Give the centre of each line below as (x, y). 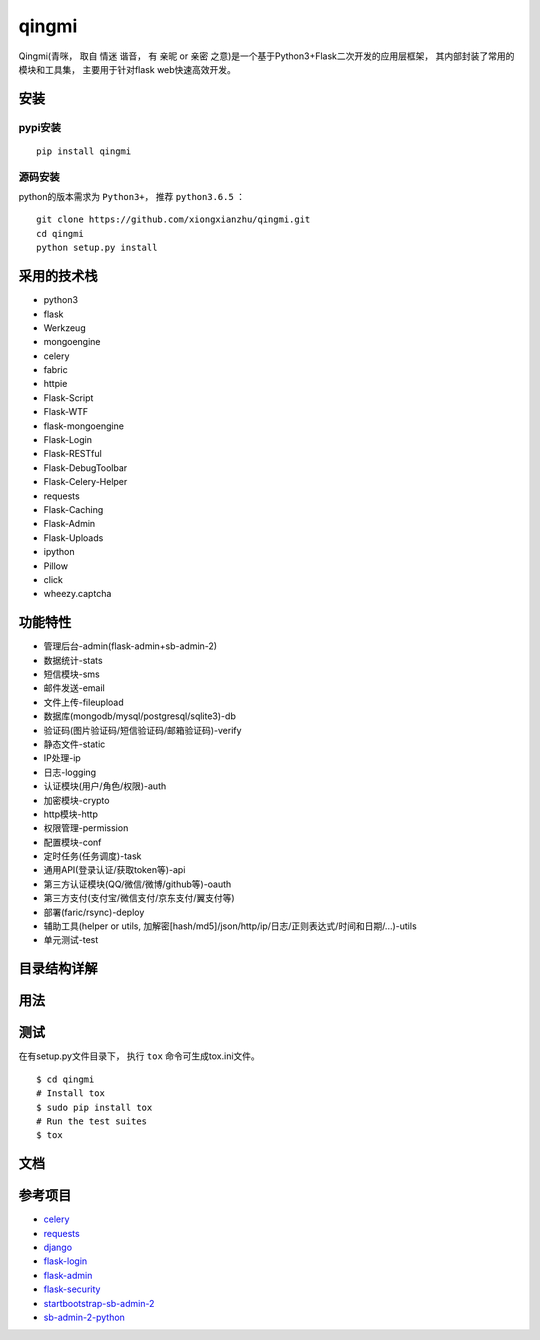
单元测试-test (71, 940)
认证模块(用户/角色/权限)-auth (105, 786)
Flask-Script (68, 397)
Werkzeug (64, 327)
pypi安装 (40, 127)
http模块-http (71, 814)
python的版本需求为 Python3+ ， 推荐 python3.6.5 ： (131, 197)
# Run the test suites (92, 1121)
